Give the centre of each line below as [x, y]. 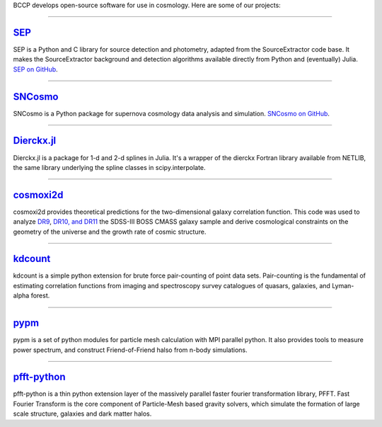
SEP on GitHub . [35, 69]
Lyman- [343, 285]
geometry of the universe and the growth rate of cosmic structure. [110, 232]
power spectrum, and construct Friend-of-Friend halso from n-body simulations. [130, 350]
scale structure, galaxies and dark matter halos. [82, 414]
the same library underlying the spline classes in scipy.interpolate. [109, 167]
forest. [40, 296]
